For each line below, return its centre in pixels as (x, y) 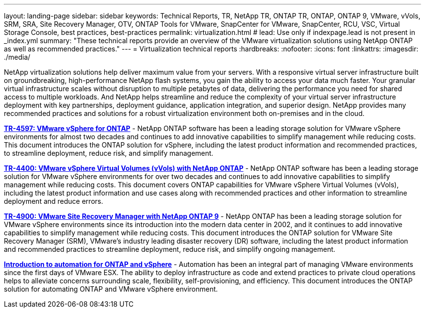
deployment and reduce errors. (54, 201)
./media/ (17, 57)
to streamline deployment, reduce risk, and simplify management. (109, 153)
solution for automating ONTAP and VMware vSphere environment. (111, 289)
